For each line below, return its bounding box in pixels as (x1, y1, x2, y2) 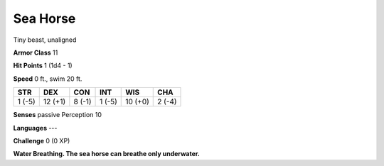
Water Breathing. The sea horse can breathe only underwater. (13, 150, 201, 158)
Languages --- (13, 123, 58, 132)
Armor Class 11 (13, 48, 58, 57)
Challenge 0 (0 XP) (13, 136, 70, 145)
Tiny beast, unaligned (13, 35, 77, 44)
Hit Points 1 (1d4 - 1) (13, 61, 73, 70)
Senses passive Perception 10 (13, 111, 102, 119)
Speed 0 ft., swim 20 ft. (13, 74, 82, 83)
